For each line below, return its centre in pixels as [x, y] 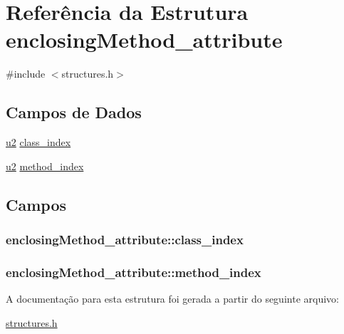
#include [26, 74]
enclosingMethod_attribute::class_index [125, 239]
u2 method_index [45, 166]
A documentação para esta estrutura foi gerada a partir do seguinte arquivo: [172, 299]
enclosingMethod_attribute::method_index [134, 272]
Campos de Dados [74, 112]
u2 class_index [38, 142]
